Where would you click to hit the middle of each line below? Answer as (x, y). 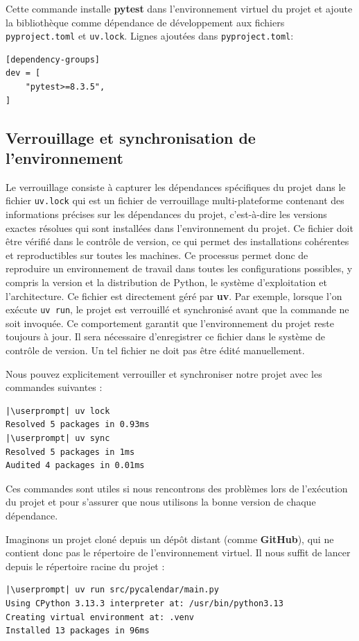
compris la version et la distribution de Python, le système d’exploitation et (166, 282)
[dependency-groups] (53, 59)
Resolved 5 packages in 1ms (70, 452)
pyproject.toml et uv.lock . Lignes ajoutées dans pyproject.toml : (150, 36)
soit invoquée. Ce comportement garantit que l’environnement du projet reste (170, 323)
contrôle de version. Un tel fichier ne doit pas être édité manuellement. (155, 350)
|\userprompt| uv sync (58, 439)
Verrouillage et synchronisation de (131, 137)
